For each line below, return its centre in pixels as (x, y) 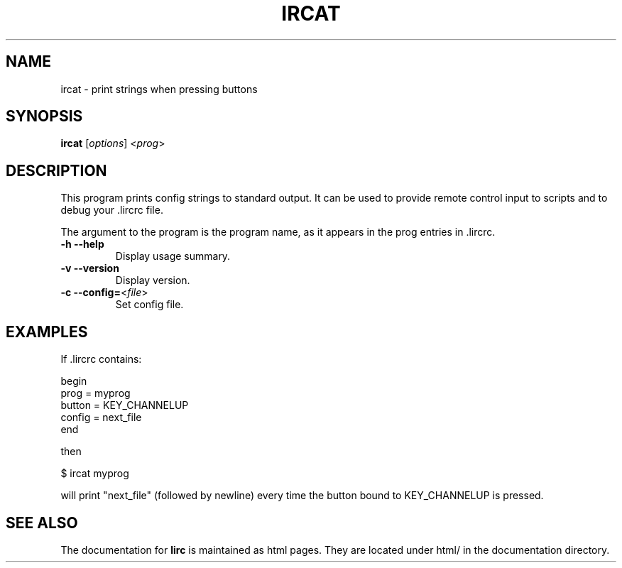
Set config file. (149, 305)
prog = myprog (96, 393)
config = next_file (101, 417)
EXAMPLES (47, 332)
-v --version (90, 268)
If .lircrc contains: (101, 359)
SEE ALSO (42, 523)
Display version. (153, 280)
